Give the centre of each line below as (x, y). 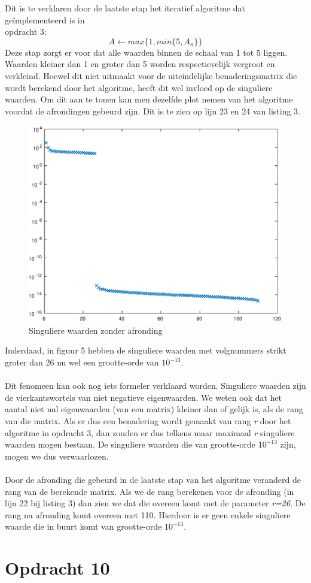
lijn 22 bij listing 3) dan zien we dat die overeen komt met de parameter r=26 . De (155, 503)
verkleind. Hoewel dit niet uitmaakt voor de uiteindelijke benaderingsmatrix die (151, 75)
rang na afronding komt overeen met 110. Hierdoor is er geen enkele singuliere (148, 514)
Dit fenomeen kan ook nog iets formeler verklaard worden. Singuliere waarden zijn (155, 386)
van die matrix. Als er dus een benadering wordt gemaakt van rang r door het (148, 421)
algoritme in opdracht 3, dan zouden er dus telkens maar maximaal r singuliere (150, 432)
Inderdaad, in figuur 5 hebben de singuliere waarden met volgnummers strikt (146, 350)
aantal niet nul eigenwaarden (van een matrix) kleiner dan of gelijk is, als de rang (154, 409)
